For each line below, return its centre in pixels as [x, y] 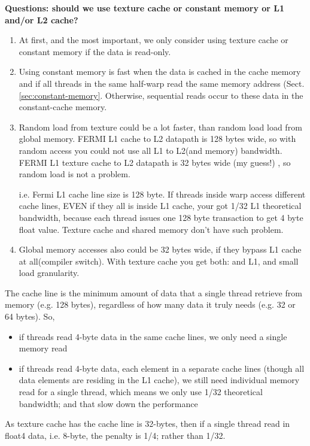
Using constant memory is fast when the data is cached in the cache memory [160, 72]
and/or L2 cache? [42, 19]
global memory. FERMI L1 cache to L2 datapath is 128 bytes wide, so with [157, 139]
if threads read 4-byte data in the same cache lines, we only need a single [153, 336]
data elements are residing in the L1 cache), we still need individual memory [159, 380]
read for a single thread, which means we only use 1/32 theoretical [141, 392]
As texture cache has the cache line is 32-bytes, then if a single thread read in [148, 424]
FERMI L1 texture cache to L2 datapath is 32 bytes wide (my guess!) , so [155, 162]
